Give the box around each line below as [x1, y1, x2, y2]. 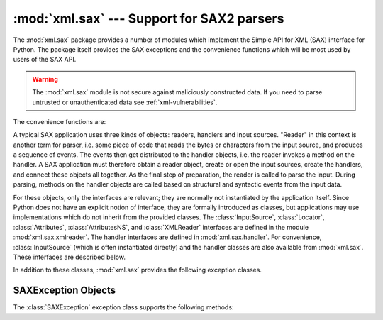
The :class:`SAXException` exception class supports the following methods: [13, 303, 234, 311]
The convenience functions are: [13, 117, 106, 126]
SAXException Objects [13, 285, 116, 297]
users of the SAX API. [13, 55, 77, 64]
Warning [32, 75, 58, 83]
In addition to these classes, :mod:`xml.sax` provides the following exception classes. [13, 266, 262, 275]
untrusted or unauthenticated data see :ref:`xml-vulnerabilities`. [32, 98, 218, 106]
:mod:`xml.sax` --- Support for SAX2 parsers [13, 11, 284, 26]
